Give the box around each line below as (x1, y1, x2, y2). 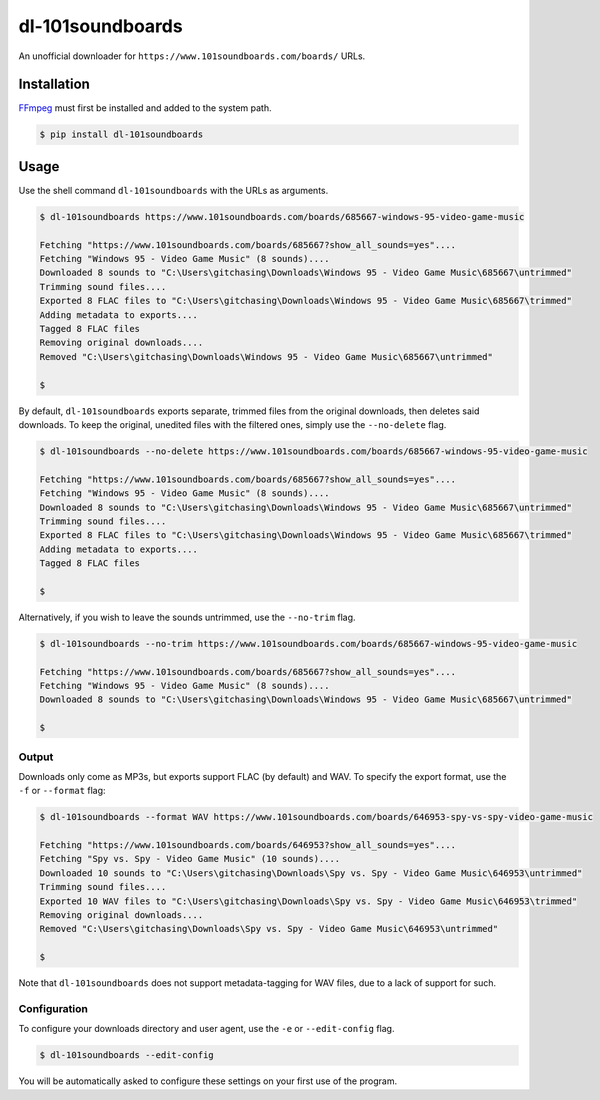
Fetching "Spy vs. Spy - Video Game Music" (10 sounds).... (39, 853, 341, 865)
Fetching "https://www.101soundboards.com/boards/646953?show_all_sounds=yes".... (39, 840, 457, 851)
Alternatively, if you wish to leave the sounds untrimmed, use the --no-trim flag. (18, 611, 356, 623)
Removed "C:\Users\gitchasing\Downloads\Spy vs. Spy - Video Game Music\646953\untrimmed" (39, 923, 499, 935)
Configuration (18, 1001, 89, 1015)
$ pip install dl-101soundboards (39, 129, 204, 140)
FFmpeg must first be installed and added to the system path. (18, 102, 272, 114)
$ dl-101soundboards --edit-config (39, 1050, 214, 1061)
